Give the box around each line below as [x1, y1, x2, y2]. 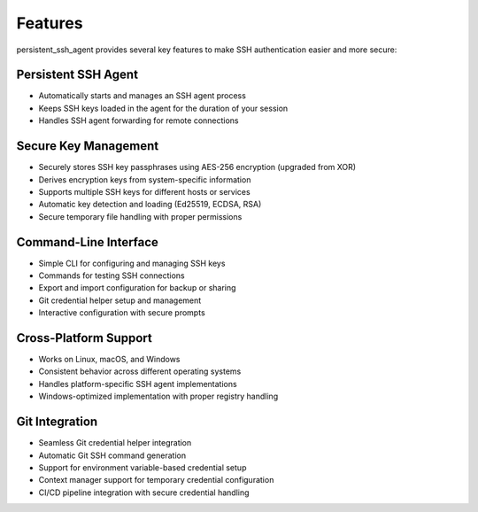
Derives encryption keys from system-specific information [38, 174, 251, 185]
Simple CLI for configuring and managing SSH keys [38, 258, 226, 268]
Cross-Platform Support [16, 330, 152, 345]
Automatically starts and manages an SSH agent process [38, 90, 247, 101]
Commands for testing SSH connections [38, 270, 185, 281]
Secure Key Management [16, 138, 159, 154]
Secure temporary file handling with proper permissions [38, 211, 243, 221]
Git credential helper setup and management [38, 295, 202, 306]
